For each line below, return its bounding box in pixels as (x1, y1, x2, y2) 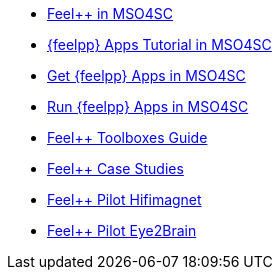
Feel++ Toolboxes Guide (47, 129, 208, 146)
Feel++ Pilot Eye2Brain (47, 222, 197, 239)
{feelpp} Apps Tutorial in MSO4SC (47, 36, 272, 53)
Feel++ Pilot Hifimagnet (47, 191, 202, 208)
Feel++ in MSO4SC (47, 5, 174, 22)
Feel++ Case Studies (47, 160, 184, 177)
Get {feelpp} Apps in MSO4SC (47, 67, 246, 84)
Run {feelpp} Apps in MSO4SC (47, 98, 249, 115)
